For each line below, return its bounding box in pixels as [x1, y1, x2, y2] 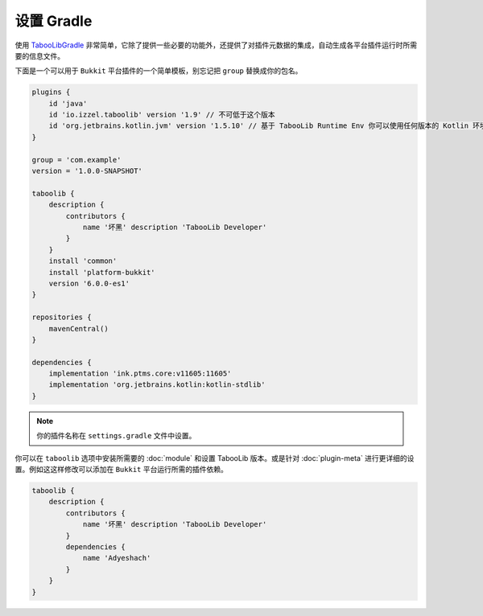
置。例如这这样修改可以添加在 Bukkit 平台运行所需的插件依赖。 [14, 465, 229, 474]
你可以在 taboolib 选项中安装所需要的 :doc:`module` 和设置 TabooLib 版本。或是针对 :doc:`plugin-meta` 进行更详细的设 [14, 453, 415, 462]
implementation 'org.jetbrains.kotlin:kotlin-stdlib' [48, 380, 266, 389]
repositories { [31, 313, 92, 322]
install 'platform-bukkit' [48, 268, 156, 277]
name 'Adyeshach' [82, 553, 151, 563]
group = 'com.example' [31, 155, 122, 164]
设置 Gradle [14, 12, 93, 30]
